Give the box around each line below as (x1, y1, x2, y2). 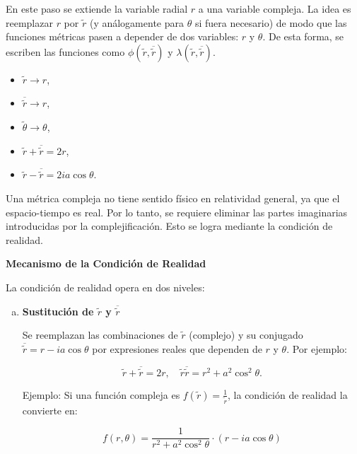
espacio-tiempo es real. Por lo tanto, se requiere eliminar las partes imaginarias (6, 204, 348, 219)
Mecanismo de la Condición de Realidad (6, 256, 206, 271)
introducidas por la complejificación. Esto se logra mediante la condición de (6, 219, 333, 233)
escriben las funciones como (6, 44, 125, 59)
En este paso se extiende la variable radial (6, 1, 188, 16)
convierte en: (22, 402, 78, 417)
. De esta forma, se (262, 29, 344, 44)
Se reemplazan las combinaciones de (22, 327, 178, 342)
